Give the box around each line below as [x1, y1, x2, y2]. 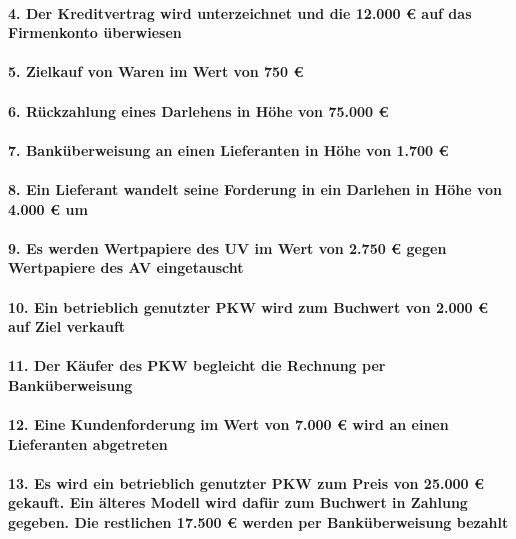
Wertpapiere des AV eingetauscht [8, 257, 244, 278]
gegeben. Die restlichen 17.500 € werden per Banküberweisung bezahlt [8, 512, 509, 533]
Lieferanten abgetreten [8, 433, 168, 454]
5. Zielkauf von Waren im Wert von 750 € [8, 61, 304, 82]
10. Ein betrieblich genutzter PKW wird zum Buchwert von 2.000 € [8, 296, 489, 317]
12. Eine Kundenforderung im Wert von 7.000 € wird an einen [8, 414, 449, 435]
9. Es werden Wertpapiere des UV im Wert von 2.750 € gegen [8, 237, 447, 258]
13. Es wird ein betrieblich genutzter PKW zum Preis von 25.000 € [8, 472, 485, 493]
